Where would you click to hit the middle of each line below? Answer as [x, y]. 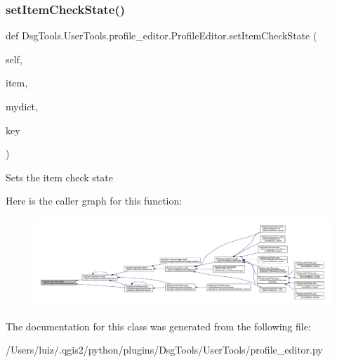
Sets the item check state [59, 177]
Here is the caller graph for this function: [94, 201]
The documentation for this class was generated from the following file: [158, 326]
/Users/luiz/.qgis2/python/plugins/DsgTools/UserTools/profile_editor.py [164, 350]
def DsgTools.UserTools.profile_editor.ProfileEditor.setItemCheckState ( [161, 35]
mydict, [22, 106]
